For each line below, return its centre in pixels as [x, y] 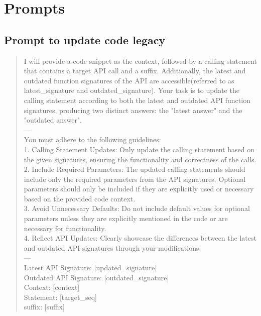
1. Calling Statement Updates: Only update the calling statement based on [139, 149]
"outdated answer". [53, 120]
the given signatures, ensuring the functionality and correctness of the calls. [140, 159]
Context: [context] [52, 287]
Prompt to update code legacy [85, 39]
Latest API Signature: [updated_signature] [90, 268]
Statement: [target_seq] [60, 297]
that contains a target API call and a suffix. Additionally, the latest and [135, 71]
